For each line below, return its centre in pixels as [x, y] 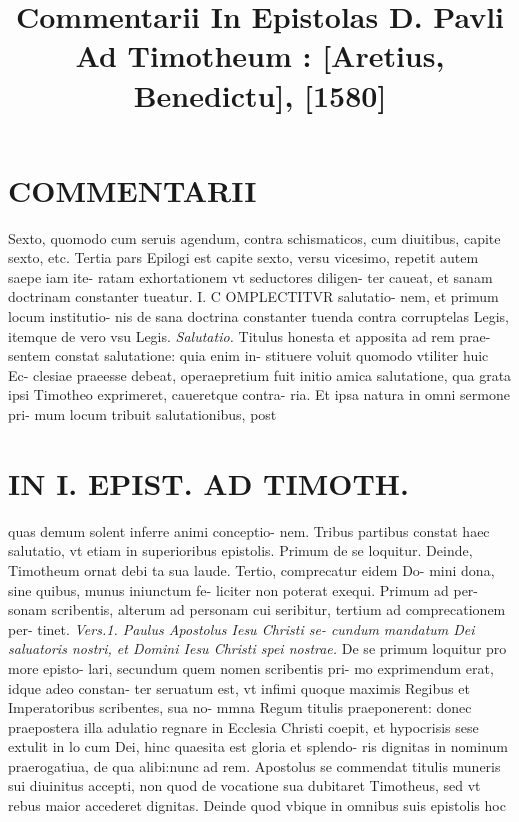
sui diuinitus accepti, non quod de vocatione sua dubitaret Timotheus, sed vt [244, 785]
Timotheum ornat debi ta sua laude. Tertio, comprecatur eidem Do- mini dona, [251, 569]
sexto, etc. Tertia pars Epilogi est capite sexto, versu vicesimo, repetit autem [243, 257]
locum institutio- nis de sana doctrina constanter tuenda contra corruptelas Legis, [258, 316]
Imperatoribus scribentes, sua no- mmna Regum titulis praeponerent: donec [240, 707]
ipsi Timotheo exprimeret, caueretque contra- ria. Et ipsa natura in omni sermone [259, 394]
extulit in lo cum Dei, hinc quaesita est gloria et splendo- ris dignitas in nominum [258, 746]
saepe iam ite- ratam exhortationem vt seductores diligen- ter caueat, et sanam [250, 276]
